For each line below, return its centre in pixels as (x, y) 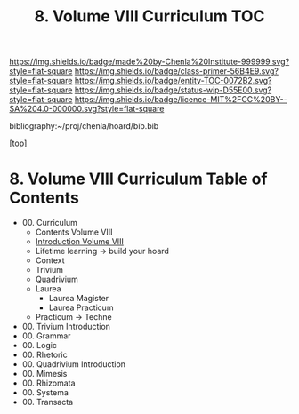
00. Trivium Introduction (66, 327)
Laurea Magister (79, 299)
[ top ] (18, 143)
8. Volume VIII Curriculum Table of (138, 179)
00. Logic (40, 346)
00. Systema (45, 393)
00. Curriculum (50, 223)
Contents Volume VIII (74, 232)
